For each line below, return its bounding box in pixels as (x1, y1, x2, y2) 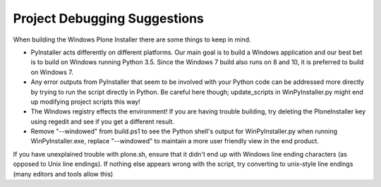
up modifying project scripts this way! (30, 97, 140, 106)
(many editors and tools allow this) (13, 169, 114, 178)
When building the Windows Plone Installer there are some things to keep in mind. (13, 35, 251, 44)
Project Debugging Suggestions (13, 11, 205, 26)
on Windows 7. (30, 68, 73, 76)
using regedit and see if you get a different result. (30, 117, 174, 126)
